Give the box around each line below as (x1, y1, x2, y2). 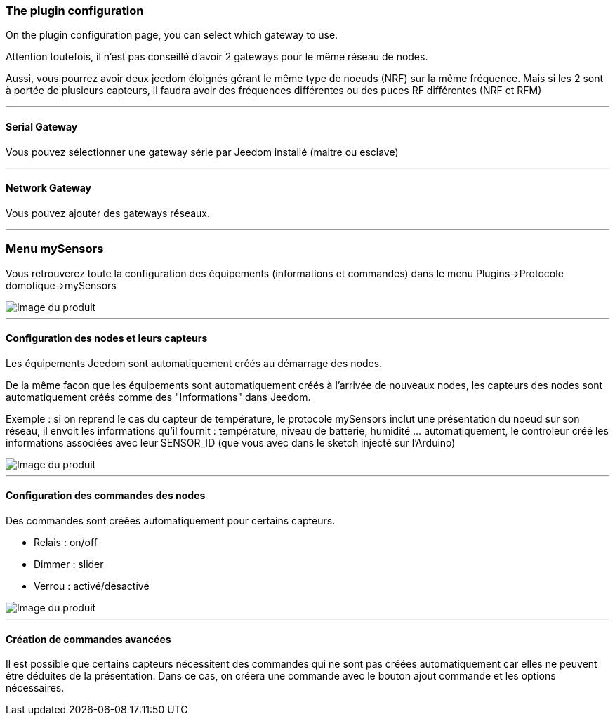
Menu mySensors (6, 242, 104, 256)
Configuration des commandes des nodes (6, 489, 206, 502)
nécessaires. (6, 682, 65, 694)
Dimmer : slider (34, 558, 104, 570)
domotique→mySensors (6, 279, 117, 291)
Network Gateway (6, 182, 92, 194)
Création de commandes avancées (6, 633, 171, 645)
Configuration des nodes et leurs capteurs (6, 332, 208, 345)
